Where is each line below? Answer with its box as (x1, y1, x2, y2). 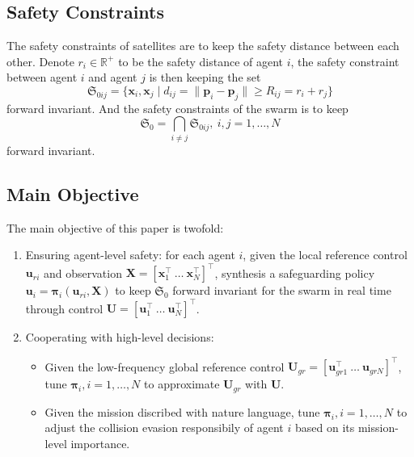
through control (25, 300, 103, 317)
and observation (44, 264, 122, 281)
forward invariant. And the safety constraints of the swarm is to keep (6, 99, 349, 116)
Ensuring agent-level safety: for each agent (25, 246, 235, 263)
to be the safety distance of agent (118, 52, 284, 69)
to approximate (144, 375, 220, 392)
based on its (294, 419, 355, 436)
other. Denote (6, 52, 74, 69)
